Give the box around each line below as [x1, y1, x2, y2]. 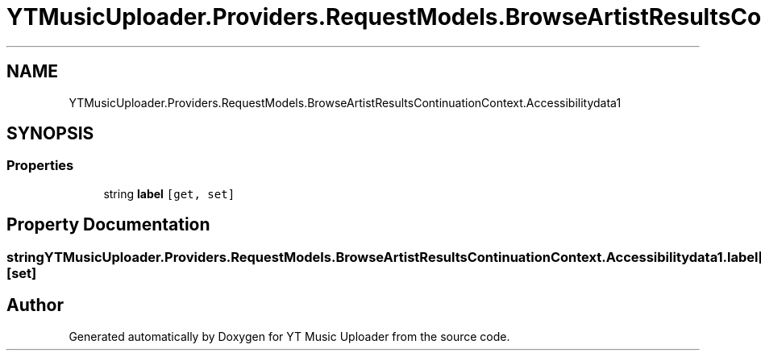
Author [6, 295, 64, 316]
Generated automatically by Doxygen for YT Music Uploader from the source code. [69, 329, 510, 343]
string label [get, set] [103, 186, 235, 201]
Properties [6, 157, 74, 174]
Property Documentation [6, 214, 210, 235]
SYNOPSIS [6, 123, 94, 144]
